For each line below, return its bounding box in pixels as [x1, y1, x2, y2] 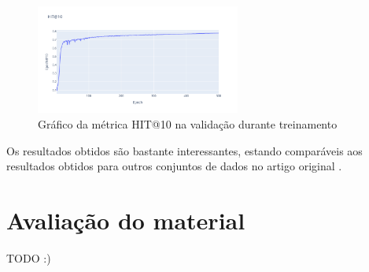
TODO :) [6, 249, 51, 266]
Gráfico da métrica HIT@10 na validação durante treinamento [38, 115, 338, 132]
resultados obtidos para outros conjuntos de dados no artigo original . [6, 158, 342, 174]
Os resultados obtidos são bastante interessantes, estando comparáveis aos [6, 142, 363, 158]
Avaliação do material [6, 203, 245, 236]
